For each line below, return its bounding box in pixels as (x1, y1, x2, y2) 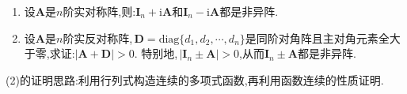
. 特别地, (134, 45, 178, 62)
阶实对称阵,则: (63, 3, 136, 19)
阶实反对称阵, (63, 29, 133, 46)
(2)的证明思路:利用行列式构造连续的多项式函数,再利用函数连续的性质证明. (6, 71, 384, 88)
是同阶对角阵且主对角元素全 (245, 29, 390, 46)
